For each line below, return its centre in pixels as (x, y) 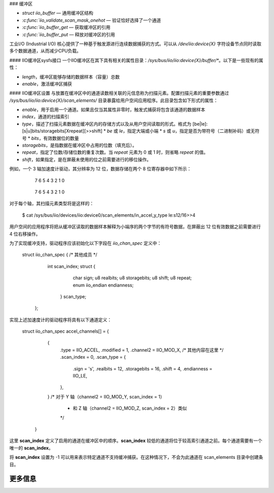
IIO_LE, (80, 376)
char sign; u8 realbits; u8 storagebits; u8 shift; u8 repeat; (132, 278)
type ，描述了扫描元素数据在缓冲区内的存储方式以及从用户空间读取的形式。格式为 (107, 124)
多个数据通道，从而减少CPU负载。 (45, 51)
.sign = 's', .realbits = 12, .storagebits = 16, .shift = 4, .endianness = (143, 368)
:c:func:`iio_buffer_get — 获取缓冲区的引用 (66, 27)
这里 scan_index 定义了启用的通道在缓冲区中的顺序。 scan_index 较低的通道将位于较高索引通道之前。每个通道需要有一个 (136, 441)
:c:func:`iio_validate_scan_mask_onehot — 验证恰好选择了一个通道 (92, 20)
